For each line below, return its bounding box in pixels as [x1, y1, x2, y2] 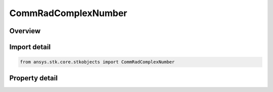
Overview [9, 27, 41, 35]
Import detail [9, 43, 51, 51]
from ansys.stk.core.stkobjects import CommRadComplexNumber [20, 59, 175, 65]
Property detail [9, 73, 58, 82]
